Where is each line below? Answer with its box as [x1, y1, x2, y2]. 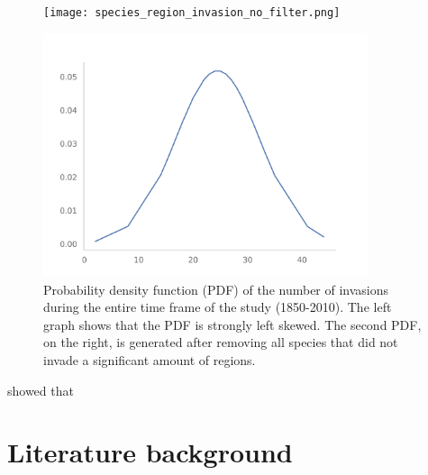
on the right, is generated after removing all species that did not [43, 333, 398, 352]
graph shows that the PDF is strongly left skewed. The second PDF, [43, 315, 422, 333]
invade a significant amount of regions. [43, 350, 256, 369]
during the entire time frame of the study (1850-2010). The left [43, 297, 392, 316]
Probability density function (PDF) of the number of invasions [43, 279, 389, 298]
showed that [7, 380, 74, 399]
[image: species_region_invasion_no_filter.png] [43, 6, 341, 19]
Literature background [7, 434, 293, 470]
